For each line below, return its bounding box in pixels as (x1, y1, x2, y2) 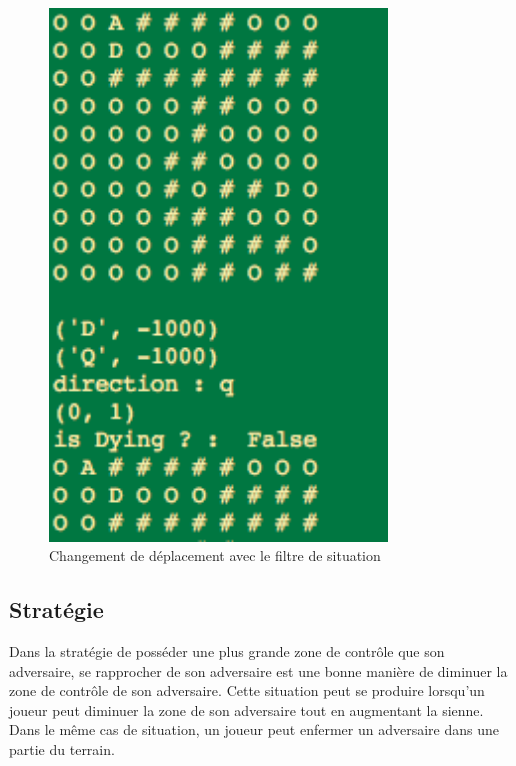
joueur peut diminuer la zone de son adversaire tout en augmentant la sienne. (9, 699, 484, 720)
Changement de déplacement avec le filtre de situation (49, 545, 381, 566)
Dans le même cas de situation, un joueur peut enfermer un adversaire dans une (9, 719, 499, 740)
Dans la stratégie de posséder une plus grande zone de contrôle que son (9, 640, 445, 661)
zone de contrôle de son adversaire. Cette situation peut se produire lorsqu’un (9, 680, 485, 701)
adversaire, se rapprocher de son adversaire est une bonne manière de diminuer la (9, 660, 508, 681)
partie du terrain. (9, 738, 115, 759)
